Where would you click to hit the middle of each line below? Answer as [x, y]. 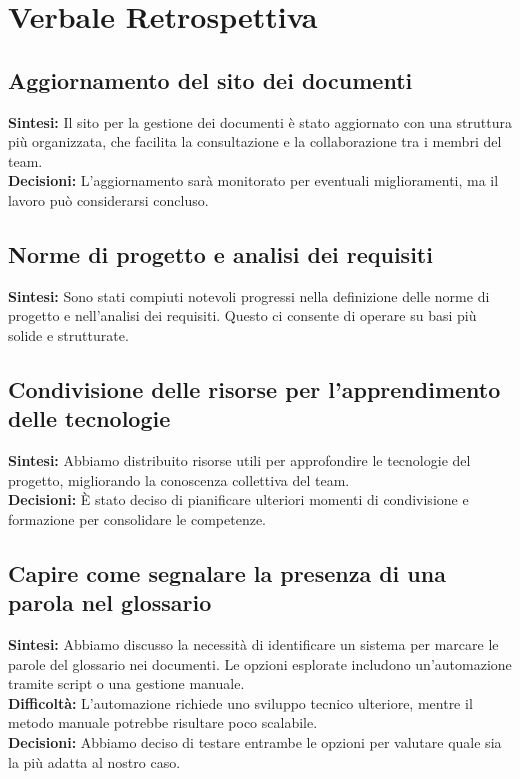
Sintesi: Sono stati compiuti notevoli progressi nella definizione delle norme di [249, 295]
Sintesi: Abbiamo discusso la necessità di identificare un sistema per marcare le [253, 644]
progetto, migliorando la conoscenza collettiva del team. [179, 479]
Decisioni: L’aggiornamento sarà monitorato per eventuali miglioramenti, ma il [253, 180]
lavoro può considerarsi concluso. [108, 199]
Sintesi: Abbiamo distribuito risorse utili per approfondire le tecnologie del [239, 460]
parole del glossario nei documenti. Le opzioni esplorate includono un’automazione [260, 663]
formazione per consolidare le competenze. [137, 518]
